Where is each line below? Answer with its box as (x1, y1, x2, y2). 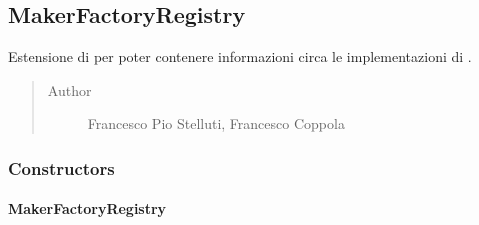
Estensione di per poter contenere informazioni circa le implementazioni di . (8, 46, 472, 67)
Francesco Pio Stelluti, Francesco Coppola (87, 113, 345, 134)
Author (47, 79, 92, 100)
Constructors (8, 155, 115, 180)
